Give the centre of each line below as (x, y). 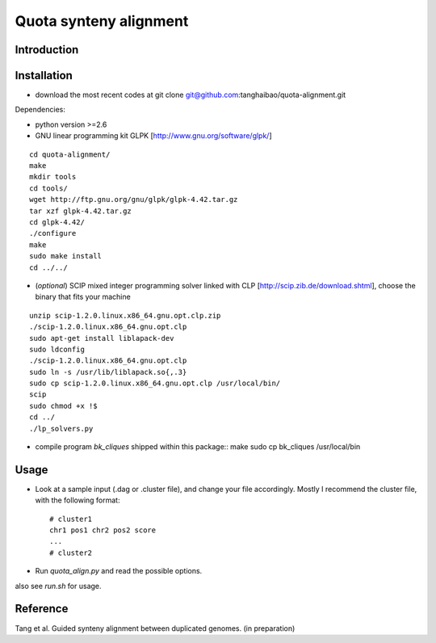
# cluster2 (71, 553)
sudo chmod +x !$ (63, 406)
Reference (42, 609)
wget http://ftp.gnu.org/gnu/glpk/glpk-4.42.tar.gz (134, 200)
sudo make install (66, 256)
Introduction (47, 50)
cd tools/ (48, 188)
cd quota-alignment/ (70, 154)
